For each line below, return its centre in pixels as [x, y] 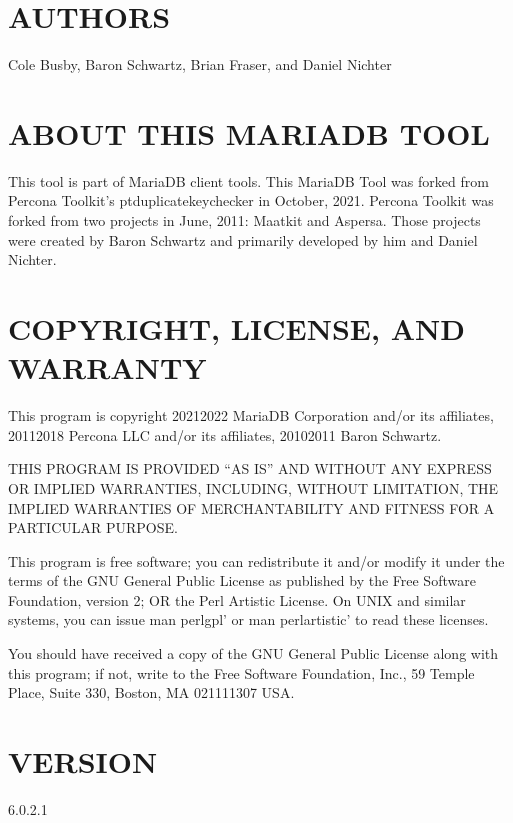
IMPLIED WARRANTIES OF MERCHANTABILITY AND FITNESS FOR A [251, 507]
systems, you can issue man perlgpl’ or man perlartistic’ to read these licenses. [248, 619]
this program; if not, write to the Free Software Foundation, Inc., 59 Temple [241, 672]
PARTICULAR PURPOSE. [93, 527]
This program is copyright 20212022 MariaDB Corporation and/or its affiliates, [251, 415]
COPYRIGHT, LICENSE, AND [236, 328]
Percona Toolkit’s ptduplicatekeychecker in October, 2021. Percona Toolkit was [251, 200]
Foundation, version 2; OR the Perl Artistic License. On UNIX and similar [237, 599]
